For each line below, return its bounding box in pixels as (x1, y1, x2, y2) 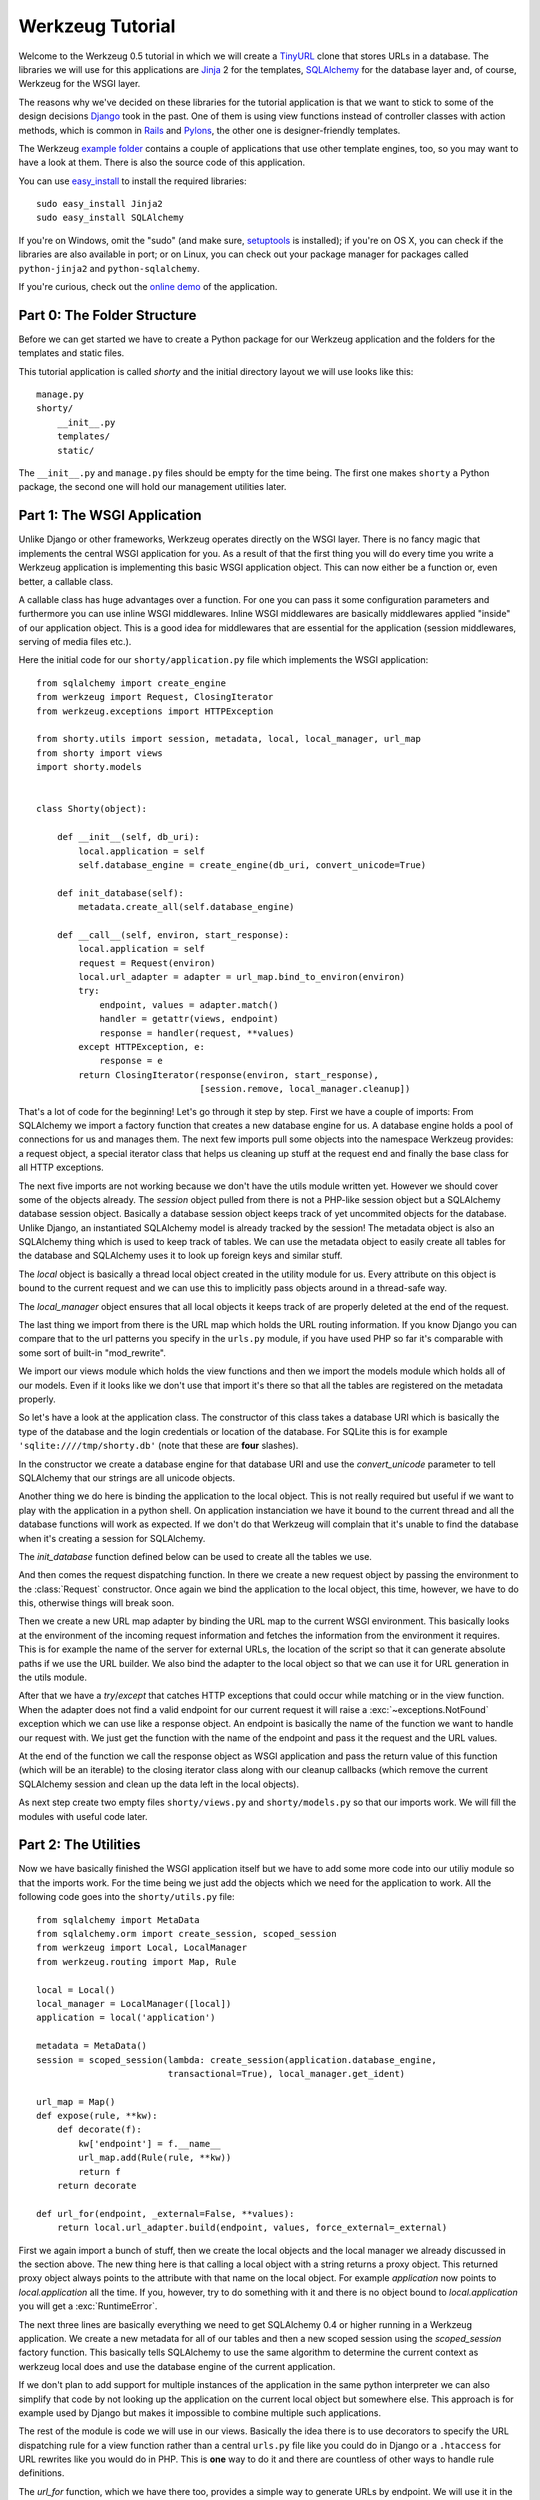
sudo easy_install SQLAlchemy (36, 212, 185, 224)
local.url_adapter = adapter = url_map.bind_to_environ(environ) (78, 971, 406, 983)
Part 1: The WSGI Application (18, 507, 202, 524)
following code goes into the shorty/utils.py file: (18, 1891, 235, 1903)
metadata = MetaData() (36, 2040, 148, 2052)
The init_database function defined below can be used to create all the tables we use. (18, 1550, 372, 1562)
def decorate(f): (56, 2124, 142, 2135)
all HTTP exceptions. (18, 1161, 104, 1174)
